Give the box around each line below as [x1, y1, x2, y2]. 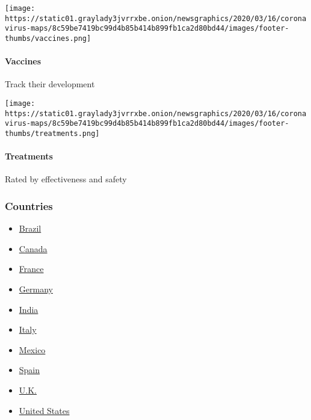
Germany [19, 283, 53, 295]
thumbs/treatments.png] [5, 129, 100, 138]
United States [19, 404, 70, 416]
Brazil [19, 222, 42, 235]
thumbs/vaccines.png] [5, 34, 91, 43]
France [19, 262, 44, 275]
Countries [5, 198, 53, 213]
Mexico [19, 343, 46, 356]
